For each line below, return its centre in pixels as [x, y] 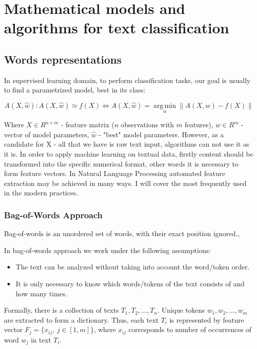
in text [41, 339]
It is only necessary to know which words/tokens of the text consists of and [130, 283]
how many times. [41, 293]
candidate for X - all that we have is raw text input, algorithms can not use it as [127, 144]
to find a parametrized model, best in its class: [75, 90]
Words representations [63, 59]
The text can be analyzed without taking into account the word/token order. [132, 267]
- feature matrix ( [88, 125]
